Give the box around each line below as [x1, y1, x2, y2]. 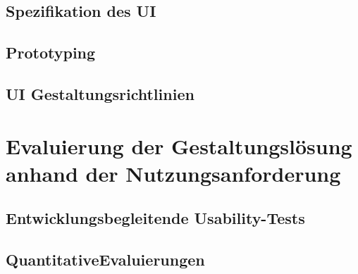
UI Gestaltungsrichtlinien [6, 82, 195, 104]
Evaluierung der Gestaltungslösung [6, 131, 352, 160]
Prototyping [6, 42, 96, 63]
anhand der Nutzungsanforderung [6, 158, 341, 187]
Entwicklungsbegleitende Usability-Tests [6, 207, 305, 229]
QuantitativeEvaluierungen [6, 249, 205, 270]
